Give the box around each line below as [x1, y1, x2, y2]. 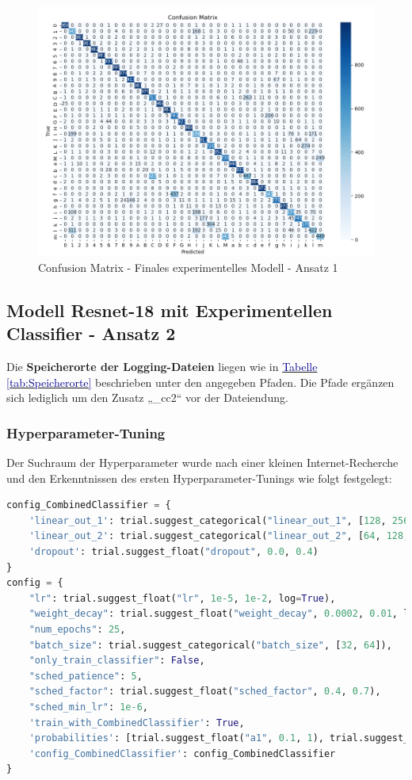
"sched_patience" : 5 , [29, 670, 143, 682]
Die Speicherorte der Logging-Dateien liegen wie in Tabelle [6, 358, 318, 375]
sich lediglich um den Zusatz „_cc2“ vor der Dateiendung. [6, 389, 288, 406]
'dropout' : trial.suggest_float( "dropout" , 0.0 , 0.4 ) [29, 546, 319, 558]
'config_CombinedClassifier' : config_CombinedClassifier [29, 747, 336, 759]
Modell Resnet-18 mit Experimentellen [6, 297, 333, 322]
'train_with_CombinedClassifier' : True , [29, 717, 245, 728]
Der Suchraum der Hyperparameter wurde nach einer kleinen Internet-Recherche [6, 454, 399, 471]
